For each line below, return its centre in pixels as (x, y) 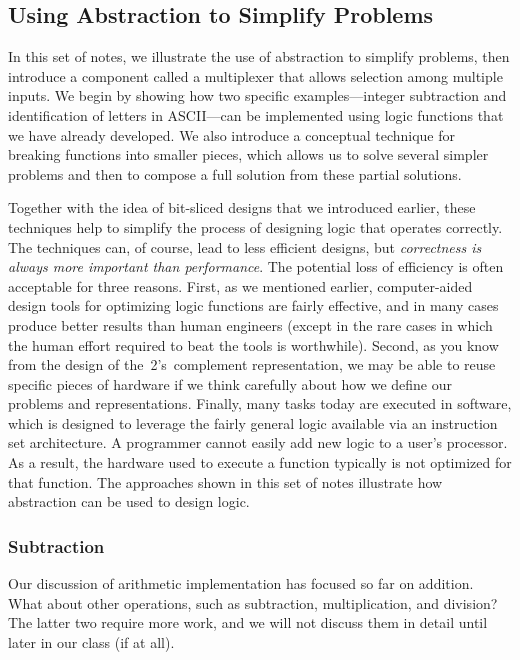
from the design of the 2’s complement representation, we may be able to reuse (252, 364)
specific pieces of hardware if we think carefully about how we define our (230, 383)
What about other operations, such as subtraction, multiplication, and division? (253, 602)
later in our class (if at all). (91, 641)
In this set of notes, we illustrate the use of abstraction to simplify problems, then (259, 56)
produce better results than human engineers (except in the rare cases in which (250, 324)
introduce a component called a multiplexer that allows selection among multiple (255, 75)
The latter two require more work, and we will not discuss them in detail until (248, 622)
